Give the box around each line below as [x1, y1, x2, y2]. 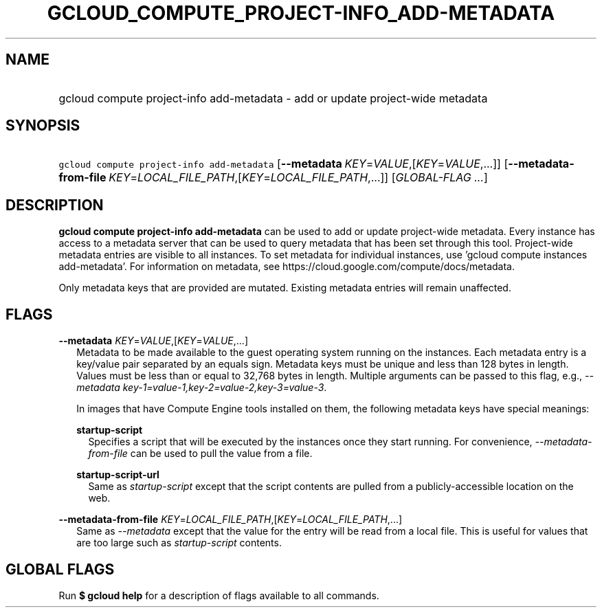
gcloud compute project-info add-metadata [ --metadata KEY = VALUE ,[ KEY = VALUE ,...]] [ [58, 157, 509, 171]
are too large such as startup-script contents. [76, 537, 282, 549]
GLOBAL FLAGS [5, 560, 115, 578]
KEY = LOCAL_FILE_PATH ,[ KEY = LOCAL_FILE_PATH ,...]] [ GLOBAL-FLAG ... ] [109, 170, 488, 185]
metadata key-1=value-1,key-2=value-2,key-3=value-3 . [76, 381, 327, 394]
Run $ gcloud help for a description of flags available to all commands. [58, 589, 379, 601]
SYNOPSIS [5, 117, 80, 135]
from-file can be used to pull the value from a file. [88, 447, 313, 460]
